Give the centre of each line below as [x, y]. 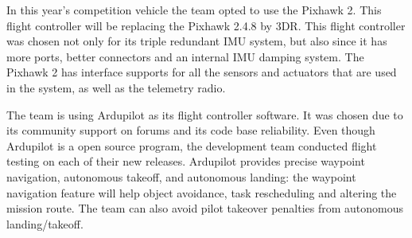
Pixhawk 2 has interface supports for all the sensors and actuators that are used [202, 72]
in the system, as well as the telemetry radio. [116, 87]
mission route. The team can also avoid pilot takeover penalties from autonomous [205, 208]
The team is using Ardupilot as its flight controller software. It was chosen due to [205, 114]
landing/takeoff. [45, 223]
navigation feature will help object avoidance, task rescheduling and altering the [202, 192]
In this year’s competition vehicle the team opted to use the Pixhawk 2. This [194, 10]
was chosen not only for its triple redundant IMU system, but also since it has [197, 41]
